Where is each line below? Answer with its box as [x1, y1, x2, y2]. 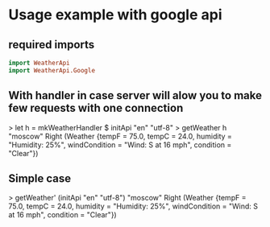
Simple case [8, 171, 72, 185]
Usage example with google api [8, 6, 222, 24]
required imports [8, 38, 95, 52]
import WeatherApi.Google [8, 66, 95, 74]
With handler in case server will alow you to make [8, 89, 263, 102]
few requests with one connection [8, 101, 184, 115]
